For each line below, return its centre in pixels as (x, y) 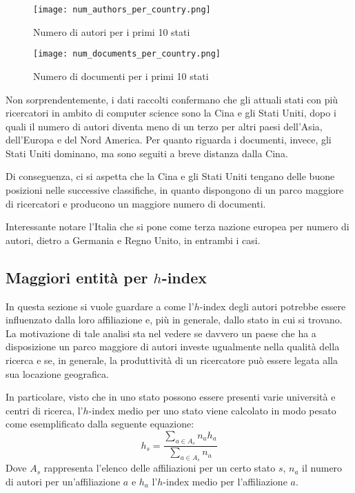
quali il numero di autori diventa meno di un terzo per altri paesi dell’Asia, (164, 126)
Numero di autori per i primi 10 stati (112, 31)
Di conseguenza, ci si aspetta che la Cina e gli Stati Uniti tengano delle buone (170, 176)
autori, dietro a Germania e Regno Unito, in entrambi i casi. (133, 240)
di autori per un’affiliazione (63, 482)
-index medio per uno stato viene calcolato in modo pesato (212, 410)
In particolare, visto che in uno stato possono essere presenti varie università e (171, 397)
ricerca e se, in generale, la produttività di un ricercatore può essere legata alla (172, 360)
